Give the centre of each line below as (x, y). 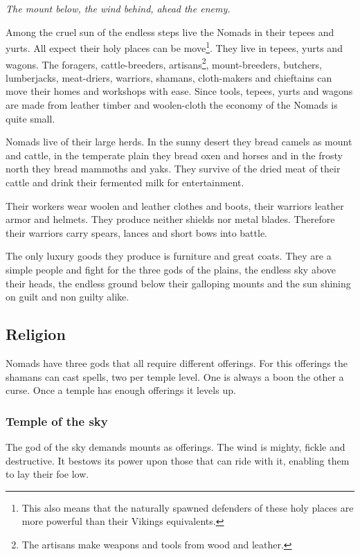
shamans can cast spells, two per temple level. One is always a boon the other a (175, 376)
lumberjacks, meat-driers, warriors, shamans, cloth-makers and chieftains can (169, 77)
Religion (36, 334)
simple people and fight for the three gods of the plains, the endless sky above (171, 269)
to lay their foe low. (47, 474)
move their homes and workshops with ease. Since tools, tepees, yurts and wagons (179, 91)
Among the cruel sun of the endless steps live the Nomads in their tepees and (170, 32)
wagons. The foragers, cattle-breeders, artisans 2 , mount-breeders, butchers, (164, 63)
